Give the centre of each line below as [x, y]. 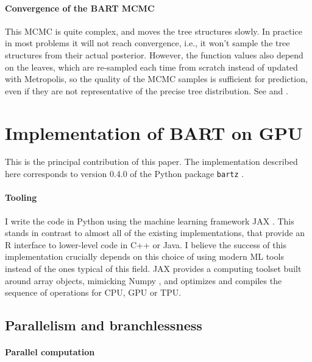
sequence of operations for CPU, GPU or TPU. [93, 292]
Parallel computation [50, 352]
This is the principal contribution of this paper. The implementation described [151, 162]
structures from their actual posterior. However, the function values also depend [154, 54]
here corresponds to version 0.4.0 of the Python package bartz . [125, 174]
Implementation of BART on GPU [154, 132]
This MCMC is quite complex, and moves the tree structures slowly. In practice [154, 31]
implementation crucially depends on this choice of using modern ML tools [144, 256]
